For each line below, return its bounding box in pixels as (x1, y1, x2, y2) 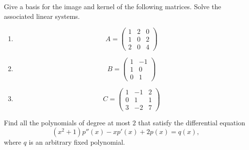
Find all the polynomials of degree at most (4, 117, 130, 127)
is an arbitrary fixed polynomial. (29, 137, 125, 147)
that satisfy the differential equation (138, 117, 245, 127)
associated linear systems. (4, 11, 80, 21)
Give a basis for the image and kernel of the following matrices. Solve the (4, 1, 221, 11)
